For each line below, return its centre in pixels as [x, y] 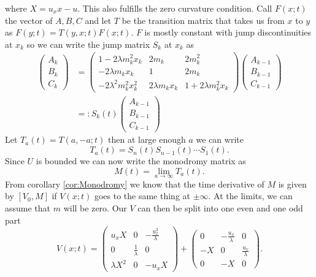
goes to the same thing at [142, 196]
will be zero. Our [95, 208]
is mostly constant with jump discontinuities [228, 32]
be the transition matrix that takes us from [203, 20]
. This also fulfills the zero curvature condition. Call [175, 8]
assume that [28, 208]
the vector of [29, 20]
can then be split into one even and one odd [220, 208]
